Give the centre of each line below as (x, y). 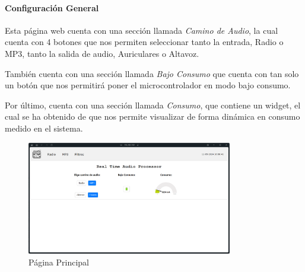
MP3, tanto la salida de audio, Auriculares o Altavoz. (102, 53)
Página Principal (59, 262)
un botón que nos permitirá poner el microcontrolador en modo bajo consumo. (148, 85)
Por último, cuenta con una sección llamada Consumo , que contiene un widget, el (153, 105)
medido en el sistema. (44, 128)
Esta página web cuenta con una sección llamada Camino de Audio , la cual (142, 30)
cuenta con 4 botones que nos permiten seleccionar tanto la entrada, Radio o (144, 42)
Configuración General (52, 7)
